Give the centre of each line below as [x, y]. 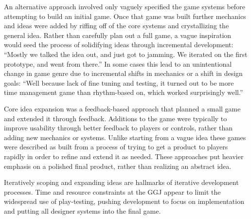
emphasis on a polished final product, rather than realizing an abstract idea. [118, 166]
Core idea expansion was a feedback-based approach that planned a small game [122, 108]
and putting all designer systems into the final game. [82, 210]
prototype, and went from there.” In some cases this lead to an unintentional [118, 64]
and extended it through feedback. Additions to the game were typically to [116, 118]
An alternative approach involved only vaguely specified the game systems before [125, 6]
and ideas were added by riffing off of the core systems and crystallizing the [117, 26]
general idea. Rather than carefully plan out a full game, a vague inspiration [118, 35]
